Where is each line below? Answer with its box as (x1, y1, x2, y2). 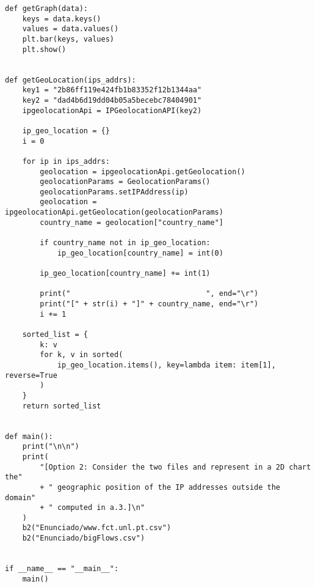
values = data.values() (22, 24, 119, 34)
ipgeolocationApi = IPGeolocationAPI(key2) (22, 106, 202, 115)
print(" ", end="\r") (40, 289, 259, 298)
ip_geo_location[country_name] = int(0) (57, 248, 223, 257)
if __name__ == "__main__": (5, 564, 119, 574)
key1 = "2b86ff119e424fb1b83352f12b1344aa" (22, 86, 202, 95)
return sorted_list (22, 401, 101, 410)
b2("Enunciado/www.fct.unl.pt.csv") (22, 523, 172, 533)
